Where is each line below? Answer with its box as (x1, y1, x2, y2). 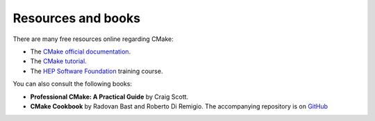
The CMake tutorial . (30, 57, 87, 65)
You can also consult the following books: (12, 80, 132, 88)
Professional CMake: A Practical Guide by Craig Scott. (30, 92, 189, 101)
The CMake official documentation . (30, 47, 131, 56)
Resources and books (12, 10, 141, 26)
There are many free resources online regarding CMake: (12, 35, 174, 43)
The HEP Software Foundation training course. (30, 67, 163, 75)
